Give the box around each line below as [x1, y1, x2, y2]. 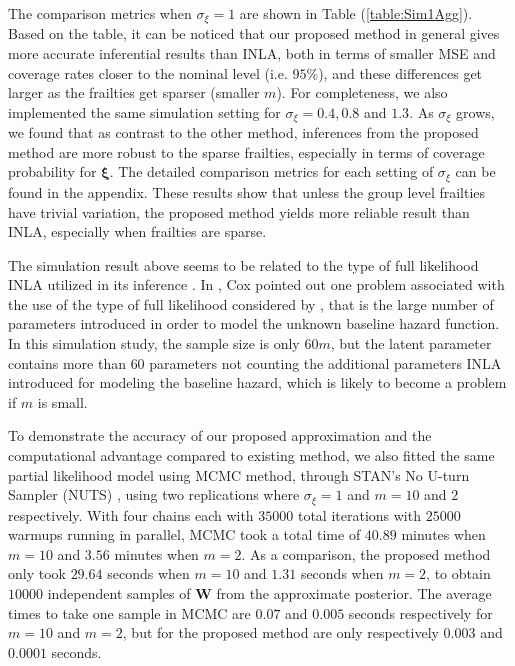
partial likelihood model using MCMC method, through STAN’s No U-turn [8, 464, 470, 485]
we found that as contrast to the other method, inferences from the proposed [8, 122, 479, 143]
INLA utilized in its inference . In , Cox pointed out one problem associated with [8, 274, 505, 295]
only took [8, 563, 66, 584]
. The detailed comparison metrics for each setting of [109, 161, 434, 182]
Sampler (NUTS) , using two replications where [8, 484, 300, 505]
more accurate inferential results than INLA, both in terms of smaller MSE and [8, 43, 496, 64]
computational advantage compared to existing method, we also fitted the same [8, 445, 495, 466]
